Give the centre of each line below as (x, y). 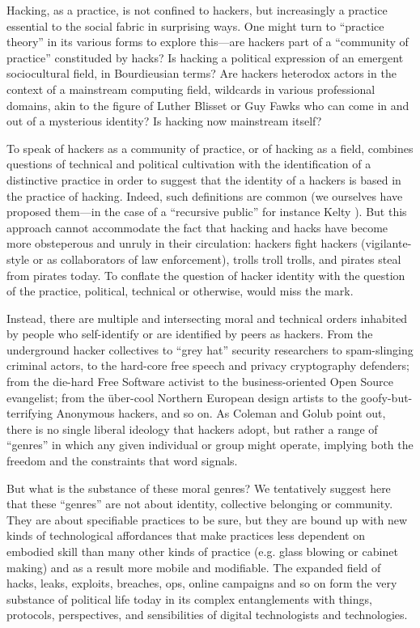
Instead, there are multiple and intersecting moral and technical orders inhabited (207, 318)
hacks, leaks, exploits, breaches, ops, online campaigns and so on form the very (202, 583)
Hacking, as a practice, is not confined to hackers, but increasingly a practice (197, 10)
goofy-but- (386, 397)
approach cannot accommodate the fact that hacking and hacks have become (197, 227)
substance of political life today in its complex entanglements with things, (189, 598)
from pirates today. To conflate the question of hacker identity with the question (206, 275)
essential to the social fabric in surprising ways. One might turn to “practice (195, 25)
